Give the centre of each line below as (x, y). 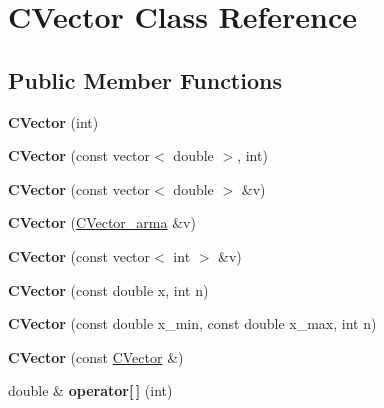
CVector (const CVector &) (96, 356)
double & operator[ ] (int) (90, 390)
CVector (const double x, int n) (108, 289)
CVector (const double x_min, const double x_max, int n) (192, 323)
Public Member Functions (145, 79)
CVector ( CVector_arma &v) (102, 222)
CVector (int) (53, 121)
